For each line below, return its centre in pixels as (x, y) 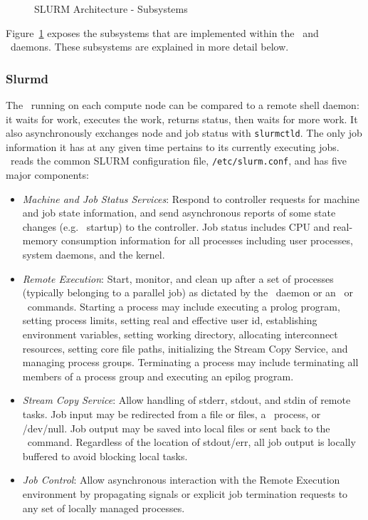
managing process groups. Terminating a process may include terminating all (190, 362)
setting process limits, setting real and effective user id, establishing (170, 320)
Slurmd (27, 78)
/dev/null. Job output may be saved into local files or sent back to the (176, 428)
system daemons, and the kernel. (94, 255)
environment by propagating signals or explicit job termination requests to (185, 493)
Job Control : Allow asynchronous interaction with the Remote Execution (181, 480)
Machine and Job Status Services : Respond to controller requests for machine (191, 198)
